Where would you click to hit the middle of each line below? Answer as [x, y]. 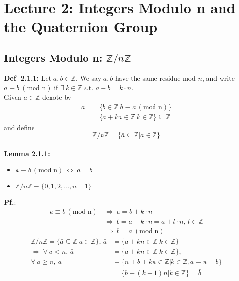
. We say [88, 78]
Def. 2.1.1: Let [28, 78]
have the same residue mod [155, 78]
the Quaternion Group [81, 27]
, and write [218, 78]
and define [19, 127]
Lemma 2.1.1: [27, 153]
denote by [57, 97]
